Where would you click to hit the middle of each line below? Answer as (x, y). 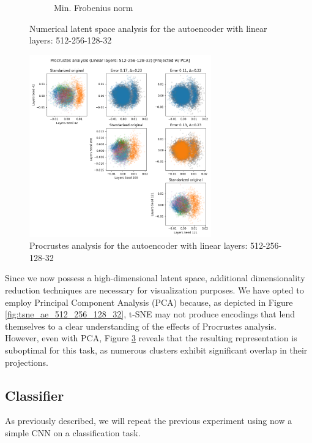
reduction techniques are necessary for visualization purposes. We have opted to (154, 290)
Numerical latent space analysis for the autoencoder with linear (148, 28)
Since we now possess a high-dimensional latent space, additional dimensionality (155, 278)
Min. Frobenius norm (94, 7)
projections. (27, 362)
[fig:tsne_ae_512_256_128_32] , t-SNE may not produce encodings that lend (150, 314)
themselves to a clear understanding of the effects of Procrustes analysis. (141, 326)
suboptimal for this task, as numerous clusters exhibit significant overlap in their (156, 350)
